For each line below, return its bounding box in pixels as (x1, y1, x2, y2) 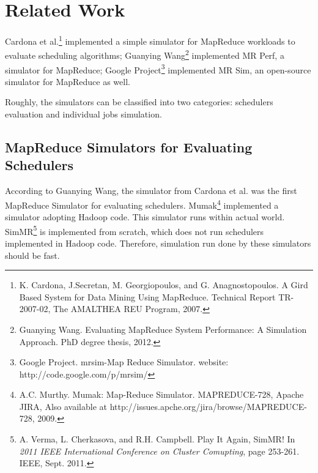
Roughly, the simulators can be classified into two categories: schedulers (5, 95, 273, 108)
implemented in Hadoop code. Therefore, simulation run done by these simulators (5, 236, 311, 249)
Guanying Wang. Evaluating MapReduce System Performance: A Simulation (19, 322, 307, 335)
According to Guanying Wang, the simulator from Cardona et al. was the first (5, 184, 297, 197)
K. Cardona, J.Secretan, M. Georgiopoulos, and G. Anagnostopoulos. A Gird (19, 278, 308, 291)
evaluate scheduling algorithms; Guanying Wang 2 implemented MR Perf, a (5, 47, 284, 62)
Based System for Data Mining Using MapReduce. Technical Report (19, 290, 276, 303)
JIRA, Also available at (19, 400, 107, 412)
